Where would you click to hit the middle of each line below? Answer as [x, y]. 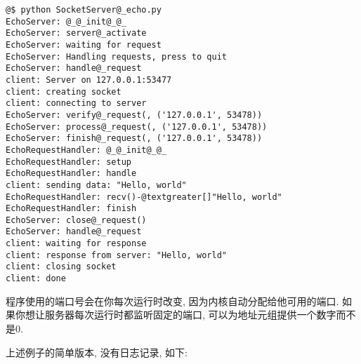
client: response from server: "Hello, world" [116, 255]
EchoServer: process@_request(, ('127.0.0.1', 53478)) [137, 127]
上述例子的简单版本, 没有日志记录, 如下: [97, 352]
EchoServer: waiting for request [84, 45]
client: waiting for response [76, 244]
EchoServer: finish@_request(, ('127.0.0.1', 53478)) [134, 139]
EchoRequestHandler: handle [71, 174]
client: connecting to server [76, 103]
